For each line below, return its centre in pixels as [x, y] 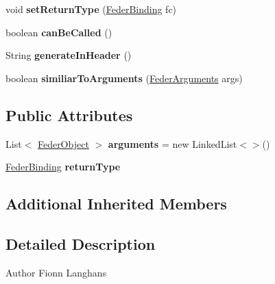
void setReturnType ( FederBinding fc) [91, 9]
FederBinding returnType [63, 167]
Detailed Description [81, 243]
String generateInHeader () [69, 55]
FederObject [63, 143]
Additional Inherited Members [116, 204]
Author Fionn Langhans [56, 272]
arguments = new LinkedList [172, 143]
